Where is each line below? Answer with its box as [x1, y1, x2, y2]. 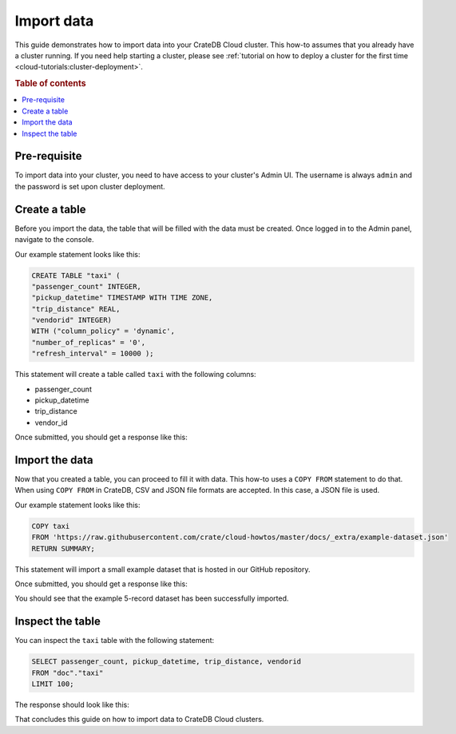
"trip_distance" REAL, [31, 304, 121, 313]
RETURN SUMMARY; [31, 544, 96, 553]
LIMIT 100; [31, 680, 74, 688]
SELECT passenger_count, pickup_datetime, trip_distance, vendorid [31, 657, 302, 666]
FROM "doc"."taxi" [31, 668, 104, 677]
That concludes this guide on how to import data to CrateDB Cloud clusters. [14, 715, 264, 724]
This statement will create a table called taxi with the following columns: [14, 370, 256, 379]
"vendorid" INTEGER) [31, 315, 112, 325]
